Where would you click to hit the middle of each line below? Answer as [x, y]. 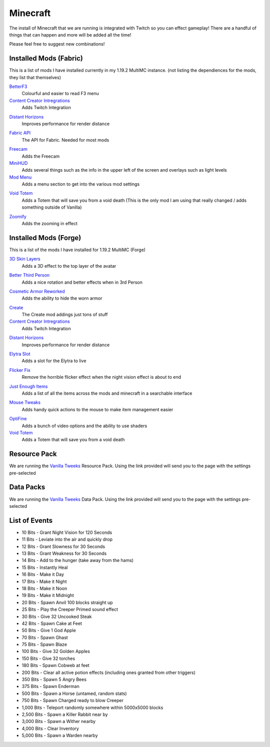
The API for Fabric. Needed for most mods [65, 140]
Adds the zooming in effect [49, 224]
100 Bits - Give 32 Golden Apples [56, 651]
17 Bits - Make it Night [44, 581]
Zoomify [18, 216]
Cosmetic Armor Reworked [37, 291]
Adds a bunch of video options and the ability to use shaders [84, 426]
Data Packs [27, 487]
